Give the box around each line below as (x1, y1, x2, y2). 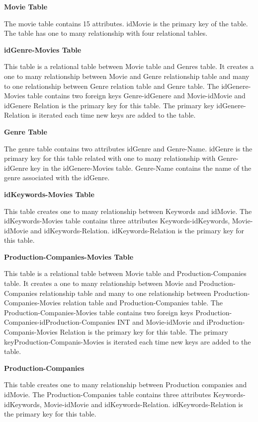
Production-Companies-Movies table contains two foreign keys (4, 307, 193, 317)
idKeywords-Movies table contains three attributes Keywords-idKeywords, (4, 215, 230, 226)
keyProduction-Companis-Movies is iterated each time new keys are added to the (4, 336, 251, 347)
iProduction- (206, 317, 245, 327)
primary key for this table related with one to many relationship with (4, 153, 216, 163)
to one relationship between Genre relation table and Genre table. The (4, 80, 219, 91)
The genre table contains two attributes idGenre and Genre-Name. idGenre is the (4, 143, 253, 153)
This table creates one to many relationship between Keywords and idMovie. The (4, 206, 252, 216)
